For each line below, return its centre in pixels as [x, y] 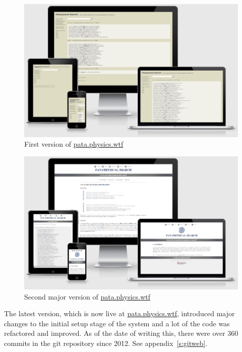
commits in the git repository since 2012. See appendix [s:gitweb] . [106, 343]
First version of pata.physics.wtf [74, 144]
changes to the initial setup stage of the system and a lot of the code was [117, 323]
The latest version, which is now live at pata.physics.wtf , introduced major [119, 313]
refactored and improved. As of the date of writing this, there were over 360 [121, 333]
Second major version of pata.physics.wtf [87, 296]
